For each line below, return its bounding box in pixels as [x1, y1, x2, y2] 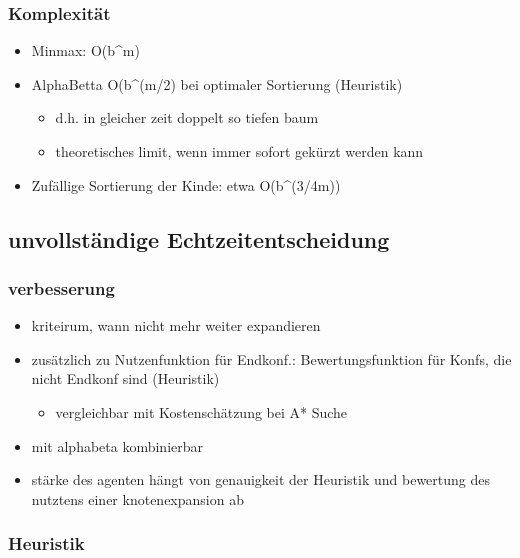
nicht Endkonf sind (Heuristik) [31, 368, 220, 389]
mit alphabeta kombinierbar [31, 435, 204, 456]
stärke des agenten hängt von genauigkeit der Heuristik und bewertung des [31, 469, 490, 490]
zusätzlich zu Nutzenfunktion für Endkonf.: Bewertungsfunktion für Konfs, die [31, 348, 512, 369]
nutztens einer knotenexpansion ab [31, 488, 244, 509]
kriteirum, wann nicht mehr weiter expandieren [31, 315, 321, 336]
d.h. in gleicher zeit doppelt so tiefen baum [55, 107, 319, 128]
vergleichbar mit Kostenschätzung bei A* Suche [55, 401, 348, 422]
